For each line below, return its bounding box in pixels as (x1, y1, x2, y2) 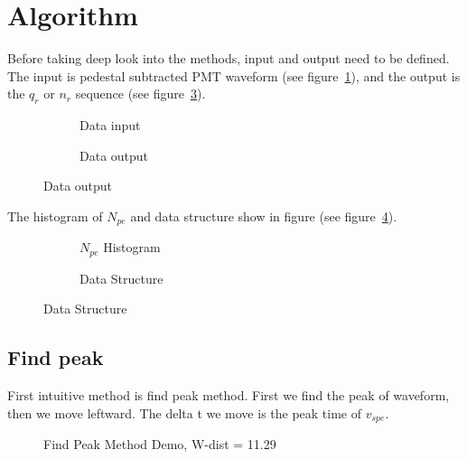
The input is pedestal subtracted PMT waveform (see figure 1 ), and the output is (7, 66, 461, 85)
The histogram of (7, 206, 103, 225)
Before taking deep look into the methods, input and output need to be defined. (7, 49, 450, 68)
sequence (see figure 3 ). (75, 84, 206, 103)
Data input (79, 116, 141, 135)
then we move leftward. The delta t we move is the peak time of (7, 403, 362, 422)
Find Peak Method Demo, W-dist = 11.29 (43, 435, 276, 454)
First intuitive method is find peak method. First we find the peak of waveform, (7, 386, 450, 405)
